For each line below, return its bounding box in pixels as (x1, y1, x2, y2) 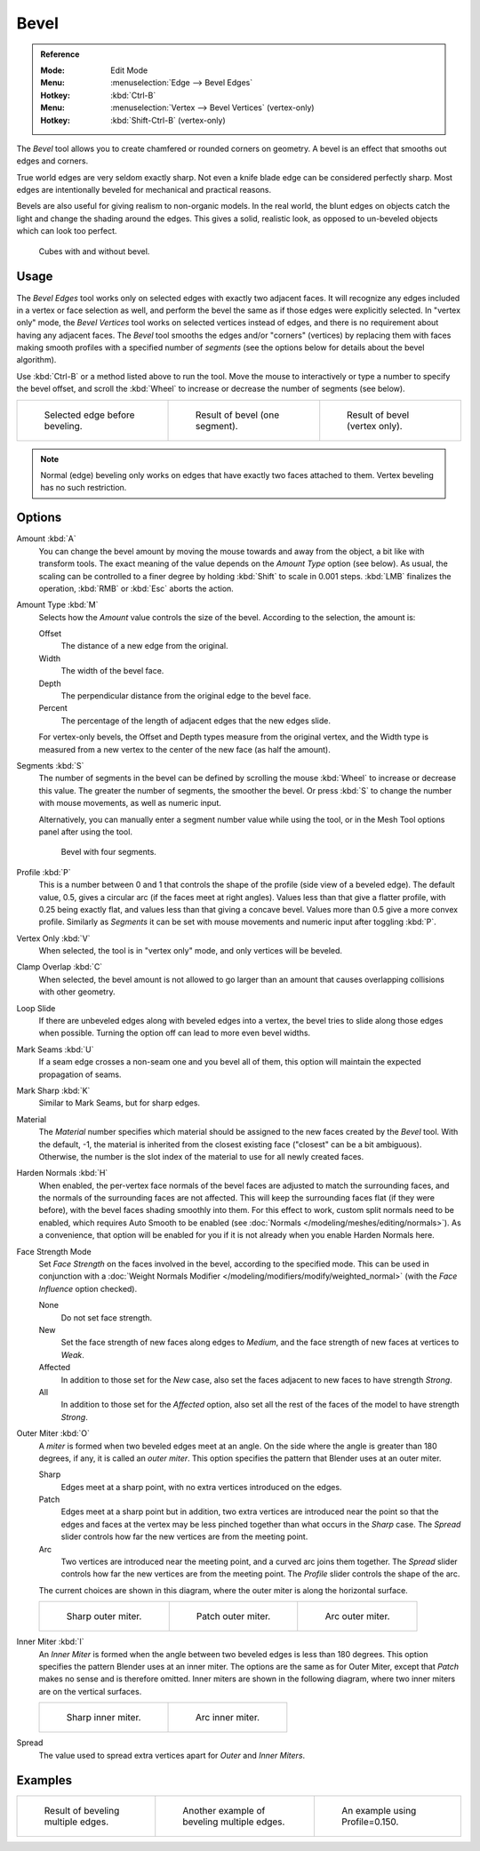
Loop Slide (16, 1002, 56, 1013)
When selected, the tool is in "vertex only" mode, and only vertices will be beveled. (38, 945, 342, 956)
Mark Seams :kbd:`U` (16, 1044, 94, 1055)
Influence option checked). (38, 1283, 138, 1294)
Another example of (182, 1805, 266, 1817)
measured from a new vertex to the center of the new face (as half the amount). (38, 744, 331, 754)
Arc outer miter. (324, 1610, 390, 1623)
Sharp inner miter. (66, 1711, 141, 1724)
